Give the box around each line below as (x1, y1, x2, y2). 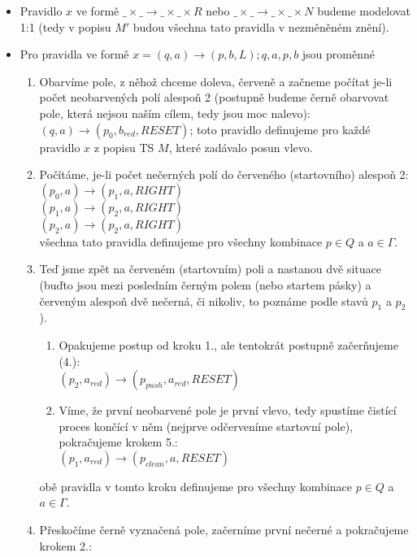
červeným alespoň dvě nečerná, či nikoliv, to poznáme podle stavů (39, 292, 368, 309)
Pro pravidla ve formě (20, 46, 129, 63)
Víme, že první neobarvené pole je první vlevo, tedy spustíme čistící (59, 402, 397, 419)
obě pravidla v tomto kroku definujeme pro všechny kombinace (39, 477, 353, 494)
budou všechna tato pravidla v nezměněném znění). (132, 18, 389, 35)
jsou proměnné (302, 46, 375, 63)
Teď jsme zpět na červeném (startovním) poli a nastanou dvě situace (39, 260, 381, 277)
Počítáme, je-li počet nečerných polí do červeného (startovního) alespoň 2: (39, 166, 409, 183)
